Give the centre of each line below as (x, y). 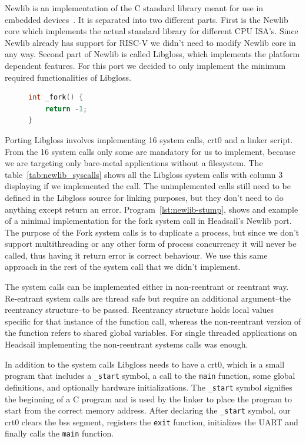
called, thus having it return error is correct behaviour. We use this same (136, 255)
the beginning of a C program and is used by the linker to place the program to (149, 399)
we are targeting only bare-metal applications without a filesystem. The (134, 163)
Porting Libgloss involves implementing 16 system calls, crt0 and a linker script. (149, 139)
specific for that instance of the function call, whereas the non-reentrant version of (153, 321)
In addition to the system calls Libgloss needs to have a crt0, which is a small (145, 364)
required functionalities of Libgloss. (68, 77)
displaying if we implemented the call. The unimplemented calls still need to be (148, 186)
